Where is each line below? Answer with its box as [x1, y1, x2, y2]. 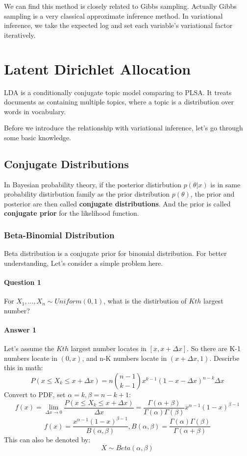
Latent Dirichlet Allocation [4, 58, 191, 78]
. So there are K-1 [187, 343, 241, 354]
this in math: [4, 362, 43, 373]
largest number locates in [71, 343, 147, 354]
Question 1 [4, 277, 41, 287]
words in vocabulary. [4, 106, 66, 116]
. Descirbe [209, 353, 240, 363]
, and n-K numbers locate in [82, 353, 167, 363]
